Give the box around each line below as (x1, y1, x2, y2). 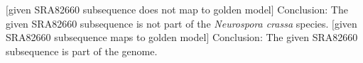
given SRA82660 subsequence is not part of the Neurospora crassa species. (6, 16, 329, 30)
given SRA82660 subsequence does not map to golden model (8, 2, 271, 16)
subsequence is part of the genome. (6, 43, 158, 58)
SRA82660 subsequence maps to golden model (6, 30, 207, 45)
